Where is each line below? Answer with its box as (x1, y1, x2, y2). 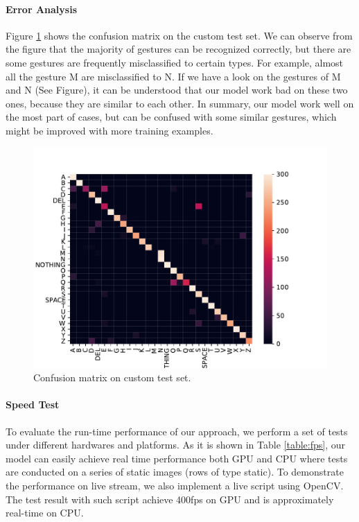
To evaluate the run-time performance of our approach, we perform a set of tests (6, 424, 348, 438)
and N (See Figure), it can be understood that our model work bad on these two (6, 82, 348, 97)
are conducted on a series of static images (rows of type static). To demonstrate (6, 464, 344, 479)
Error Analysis (6, 1, 77, 16)
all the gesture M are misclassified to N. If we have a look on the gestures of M (6, 69, 341, 83)
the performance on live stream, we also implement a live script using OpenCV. (6, 478, 344, 492)
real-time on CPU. (6, 505, 84, 520)
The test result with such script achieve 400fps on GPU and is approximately (6, 491, 334, 506)
